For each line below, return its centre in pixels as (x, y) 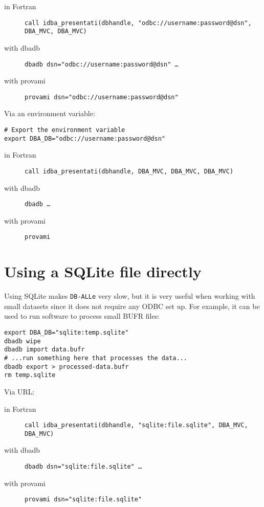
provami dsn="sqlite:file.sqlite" (83, 500)
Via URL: (19, 391)
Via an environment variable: (50, 113)
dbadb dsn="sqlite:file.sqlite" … (83, 467)
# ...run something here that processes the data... (96, 358)
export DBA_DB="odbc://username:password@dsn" (85, 138)
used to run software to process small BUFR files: (82, 316)
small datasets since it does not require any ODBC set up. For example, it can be (132, 306)
